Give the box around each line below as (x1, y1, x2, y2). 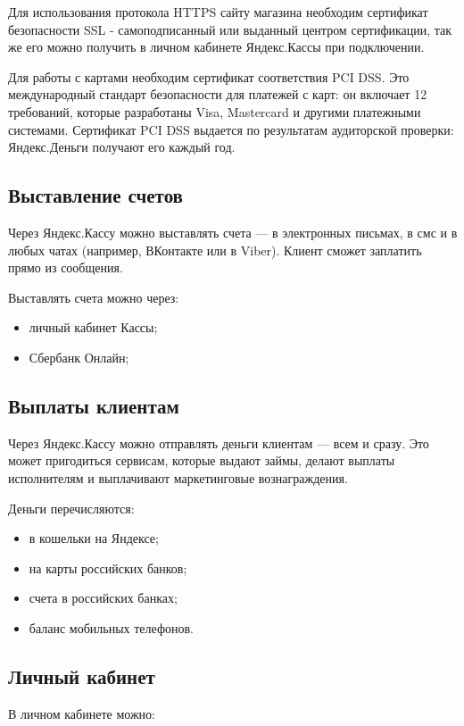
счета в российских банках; (29, 588, 178, 607)
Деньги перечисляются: (8, 498, 135, 517)
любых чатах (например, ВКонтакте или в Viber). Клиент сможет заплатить (8, 240, 422, 259)
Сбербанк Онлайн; (29, 347, 129, 366)
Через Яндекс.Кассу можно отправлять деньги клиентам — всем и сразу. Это (8, 433, 429, 452)
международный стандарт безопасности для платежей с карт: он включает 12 (8, 85, 427, 104)
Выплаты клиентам (8, 391, 179, 419)
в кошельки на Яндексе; (29, 529, 159, 547)
